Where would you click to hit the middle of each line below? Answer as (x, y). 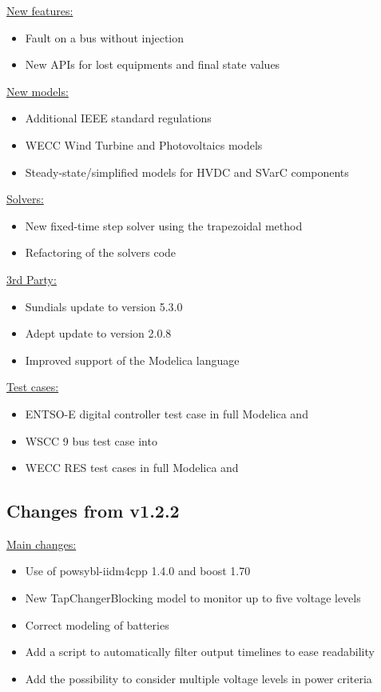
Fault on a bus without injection (105, 37)
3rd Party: (32, 279)
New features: (40, 10)
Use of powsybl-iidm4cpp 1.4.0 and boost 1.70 (138, 571)
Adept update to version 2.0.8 (98, 333)
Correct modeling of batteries (97, 624)
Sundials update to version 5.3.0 (104, 306)
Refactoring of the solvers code (101, 252)
